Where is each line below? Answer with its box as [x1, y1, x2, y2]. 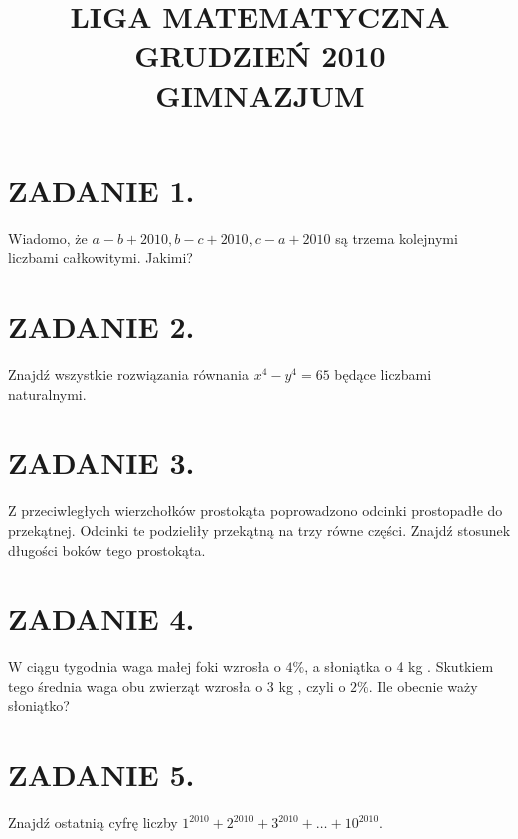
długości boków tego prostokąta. [8, 539, 206, 560]
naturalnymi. [8, 383, 87, 404]
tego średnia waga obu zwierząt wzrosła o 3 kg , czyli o [8, 675, 346, 696]
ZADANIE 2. [8, 306, 195, 347]
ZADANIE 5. [8, 754, 195, 795]
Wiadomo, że [8, 227, 88, 248]
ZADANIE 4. [8, 598, 195, 639]
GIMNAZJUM [155, 74, 365, 115]
